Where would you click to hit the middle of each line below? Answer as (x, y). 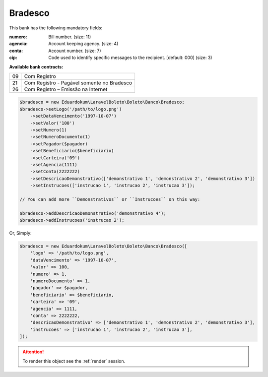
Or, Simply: (20, 233)
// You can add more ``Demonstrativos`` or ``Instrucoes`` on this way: (110, 199)
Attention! (33, 352)
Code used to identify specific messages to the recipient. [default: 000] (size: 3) (130, 58)
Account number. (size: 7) (75, 51)
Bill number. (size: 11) (70, 37)
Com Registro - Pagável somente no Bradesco (78, 83)
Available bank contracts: (36, 66)
